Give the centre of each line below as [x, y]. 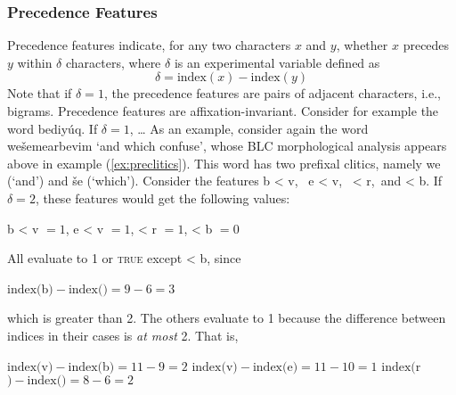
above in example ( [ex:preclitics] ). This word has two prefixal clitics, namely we [224, 163]
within [35, 62]
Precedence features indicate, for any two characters [149, 45]
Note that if [40, 93]
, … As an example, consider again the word [249, 128]
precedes [426, 45]
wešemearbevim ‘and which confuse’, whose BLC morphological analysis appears [227, 146]
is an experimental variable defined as [277, 62]
